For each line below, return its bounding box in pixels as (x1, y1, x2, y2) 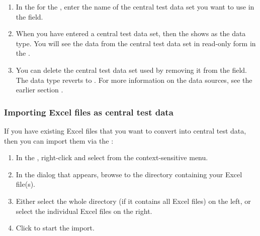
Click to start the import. (16, 222, 95, 233)
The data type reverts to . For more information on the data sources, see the (16, 74, 252, 85)
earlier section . (16, 84, 63, 95)
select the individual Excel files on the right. (16, 205, 152, 216)
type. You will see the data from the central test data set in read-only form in (16, 38, 256, 48)
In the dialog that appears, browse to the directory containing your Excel (16, 169, 242, 179)
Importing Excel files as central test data (4, 105, 174, 118)
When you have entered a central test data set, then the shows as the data (16, 28, 246, 39)
